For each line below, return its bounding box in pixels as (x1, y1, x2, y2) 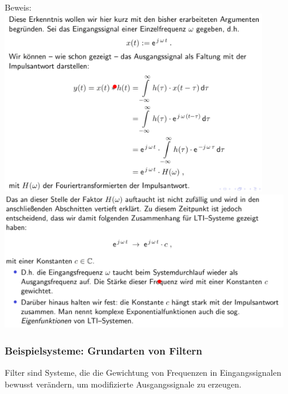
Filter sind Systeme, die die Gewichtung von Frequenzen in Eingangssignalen (5, 366, 282, 379)
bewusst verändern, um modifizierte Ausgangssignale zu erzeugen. (5, 378, 242, 390)
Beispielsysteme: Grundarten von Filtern (5, 343, 203, 357)
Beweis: (5, 1, 32, 13)
